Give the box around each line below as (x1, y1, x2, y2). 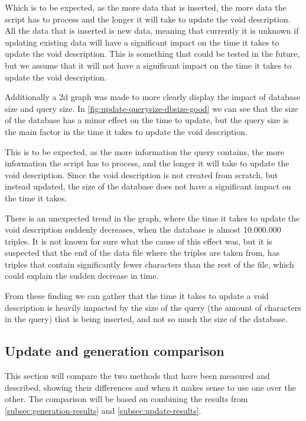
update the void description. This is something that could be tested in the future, (5, 47, 300, 60)
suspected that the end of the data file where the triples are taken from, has (5, 246, 280, 259)
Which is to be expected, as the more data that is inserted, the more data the (5, 1, 287, 13)
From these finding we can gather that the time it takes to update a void (5, 290, 269, 302)
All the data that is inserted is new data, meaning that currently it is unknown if (5, 24, 299, 37)
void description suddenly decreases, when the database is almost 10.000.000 (5, 223, 281, 236)
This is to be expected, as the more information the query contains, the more (5, 145, 284, 158)
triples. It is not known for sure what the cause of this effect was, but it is (5, 234, 272, 247)
